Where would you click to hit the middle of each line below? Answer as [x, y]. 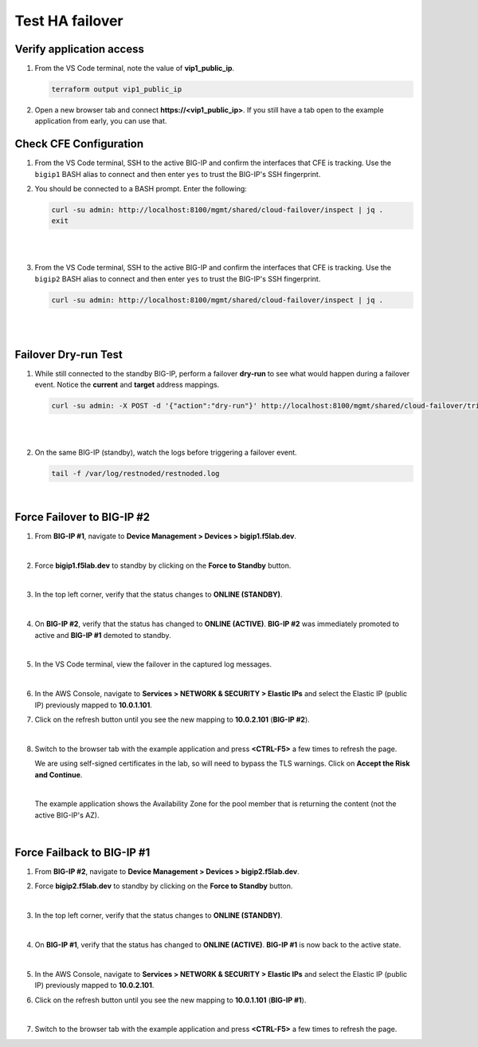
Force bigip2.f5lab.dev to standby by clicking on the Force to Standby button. [164, 886]
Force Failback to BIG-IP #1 [82, 852]
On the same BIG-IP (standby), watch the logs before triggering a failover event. [166, 453]
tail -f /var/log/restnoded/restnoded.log [135, 474]
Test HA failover [69, 21]
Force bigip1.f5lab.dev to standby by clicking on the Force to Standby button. [163, 565]
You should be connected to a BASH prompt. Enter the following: [141, 189]
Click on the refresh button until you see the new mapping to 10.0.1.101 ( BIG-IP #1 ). [170, 1000]
